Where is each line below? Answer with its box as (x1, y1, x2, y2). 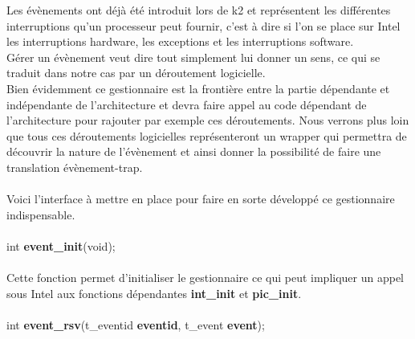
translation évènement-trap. (6, 158, 143, 175)
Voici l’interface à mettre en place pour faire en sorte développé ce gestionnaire (6, 190, 395, 207)
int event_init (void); (6, 237, 116, 254)
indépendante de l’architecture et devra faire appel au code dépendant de (6, 96, 367, 112)
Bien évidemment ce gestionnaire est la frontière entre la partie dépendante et (6, 80, 390, 96)
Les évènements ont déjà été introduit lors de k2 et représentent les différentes (6, 2, 391, 18)
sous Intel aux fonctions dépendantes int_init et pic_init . (6, 284, 302, 301)
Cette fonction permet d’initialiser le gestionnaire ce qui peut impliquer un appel (6, 269, 405, 286)
